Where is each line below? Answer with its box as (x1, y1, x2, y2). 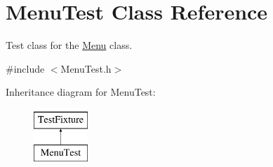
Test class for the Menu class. (6, 38, 133, 52)
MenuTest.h (60, 61, 112, 75)
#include (6, 61, 45, 75)
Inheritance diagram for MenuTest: (6, 85, 156, 99)
